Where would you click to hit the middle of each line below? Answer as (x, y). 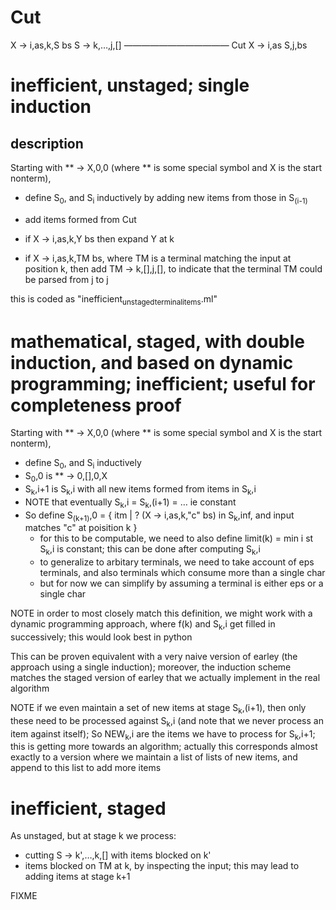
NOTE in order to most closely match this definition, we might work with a (161, 613)
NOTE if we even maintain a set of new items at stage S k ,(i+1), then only (158, 709)
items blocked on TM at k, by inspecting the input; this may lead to (162, 866)
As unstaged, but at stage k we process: (93, 836)
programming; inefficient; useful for (163, 383)
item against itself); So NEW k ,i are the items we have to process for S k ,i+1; (163, 734)
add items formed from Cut (80, 219)
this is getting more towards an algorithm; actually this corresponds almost (164, 747)
